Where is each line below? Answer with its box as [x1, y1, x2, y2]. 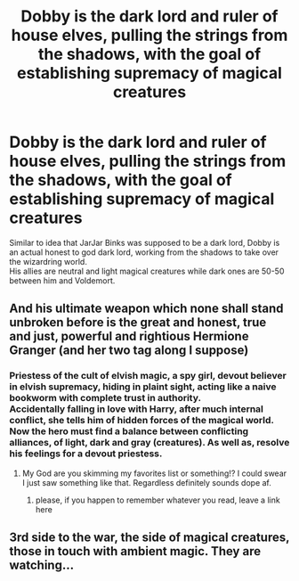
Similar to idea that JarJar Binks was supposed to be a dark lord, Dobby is [9, 237, 280, 248]
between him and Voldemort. [9, 274, 116, 286]
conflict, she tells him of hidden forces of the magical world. [9, 414, 274, 427]
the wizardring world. [9, 256, 87, 266]
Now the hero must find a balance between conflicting [9, 425, 249, 438]
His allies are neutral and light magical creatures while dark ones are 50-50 [9, 266, 285, 276]
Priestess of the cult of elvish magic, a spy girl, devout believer [9, 370, 287, 382]
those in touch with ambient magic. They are [9, 544, 261, 559]
